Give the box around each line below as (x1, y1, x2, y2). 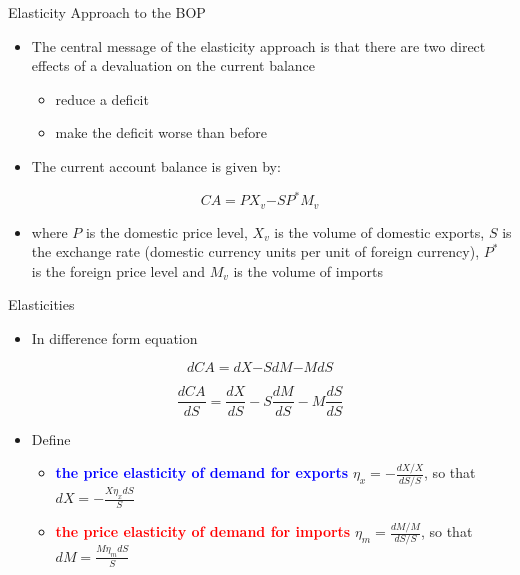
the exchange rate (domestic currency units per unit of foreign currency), (31, 241, 480, 262)
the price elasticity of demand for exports (55, 462, 349, 483)
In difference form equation (31, 327, 198, 348)
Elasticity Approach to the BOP (8, 2, 206, 22)
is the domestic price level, (85, 221, 248, 242)
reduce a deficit (55, 88, 149, 109)
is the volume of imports (233, 260, 383, 281)
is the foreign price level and (31, 260, 206, 281)
